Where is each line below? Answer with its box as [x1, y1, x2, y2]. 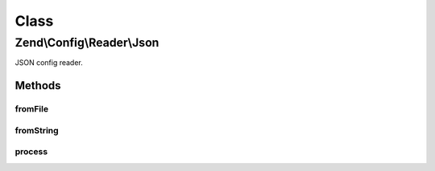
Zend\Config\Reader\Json [14, 35, 159, 50]
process [14, 146, 48, 157]
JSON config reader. [14, 58, 84, 67]
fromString [14, 124, 60, 136]
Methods [14, 79, 61, 92]
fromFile [14, 104, 48, 115]
